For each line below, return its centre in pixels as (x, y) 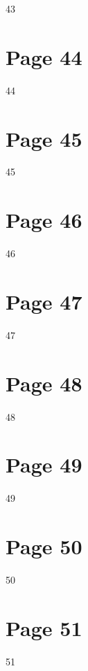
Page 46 (44, 220)
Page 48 (44, 383)
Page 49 (44, 464)
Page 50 (44, 546)
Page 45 (44, 138)
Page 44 (44, 56)
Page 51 (44, 627)
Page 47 (44, 301)
